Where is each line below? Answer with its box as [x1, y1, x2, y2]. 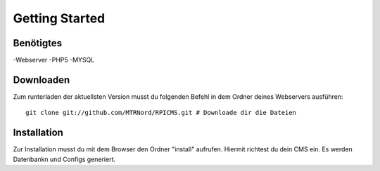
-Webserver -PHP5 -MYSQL [13, 56, 95, 64]
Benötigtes [13, 37, 63, 49]
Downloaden [13, 74, 70, 85]
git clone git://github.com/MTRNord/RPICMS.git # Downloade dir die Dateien [25, 109, 297, 117]
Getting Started [13, 11, 106, 26]
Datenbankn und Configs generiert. [13, 155, 116, 163]
